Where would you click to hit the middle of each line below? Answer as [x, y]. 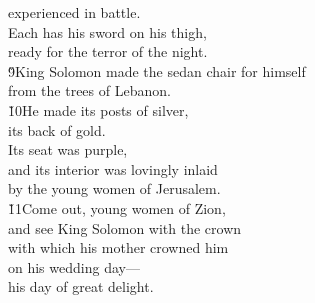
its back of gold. [57, 129]
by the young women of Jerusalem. [114, 188]
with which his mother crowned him [118, 247]
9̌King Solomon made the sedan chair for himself [157, 70]
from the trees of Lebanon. [89, 90]
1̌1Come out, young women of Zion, [117, 207]
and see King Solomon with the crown [125, 227]
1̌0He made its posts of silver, [98, 109]
